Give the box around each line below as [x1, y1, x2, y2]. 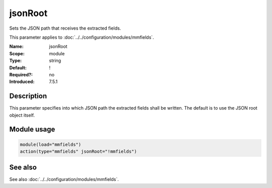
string [49, 58, 61, 64]
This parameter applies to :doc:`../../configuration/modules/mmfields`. [9, 34, 154, 40]
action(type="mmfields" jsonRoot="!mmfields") [20, 148, 137, 154]
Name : [9, 43, 24, 50]
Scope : [9, 50, 25, 56]
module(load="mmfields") [20, 141, 82, 147]
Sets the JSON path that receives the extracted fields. [9, 25, 121, 31]
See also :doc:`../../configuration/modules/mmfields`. [9, 176, 119, 182]
